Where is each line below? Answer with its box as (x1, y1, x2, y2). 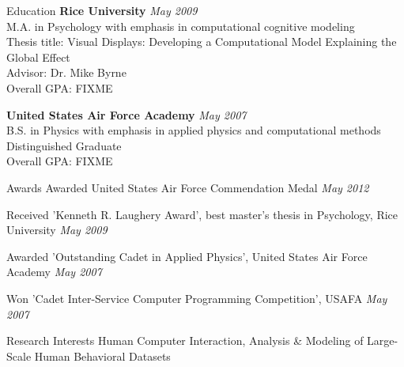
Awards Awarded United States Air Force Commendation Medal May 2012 (6, 179, 369, 195)
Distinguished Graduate (6, 137, 122, 153)
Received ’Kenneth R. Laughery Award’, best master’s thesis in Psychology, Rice (6, 206, 398, 222)
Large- (367, 332, 398, 349)
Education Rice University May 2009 (6, 2, 198, 18)
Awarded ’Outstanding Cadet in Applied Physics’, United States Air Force (6, 248, 368, 264)
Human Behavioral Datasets (34, 347, 171, 364)
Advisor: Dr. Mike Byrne (6, 64, 126, 81)
